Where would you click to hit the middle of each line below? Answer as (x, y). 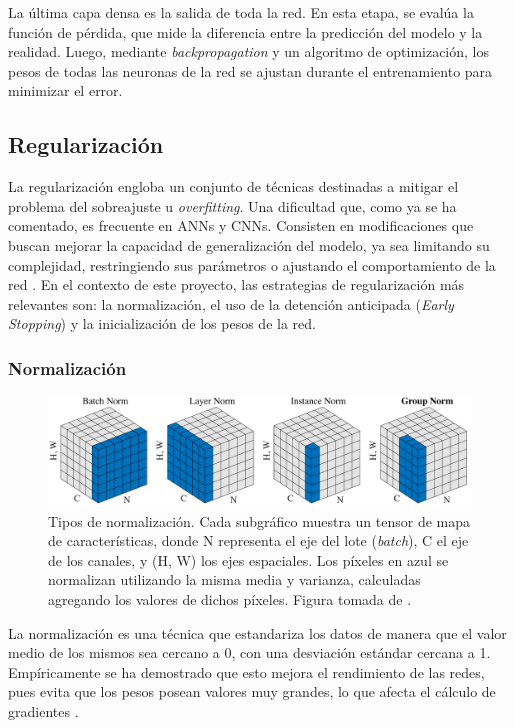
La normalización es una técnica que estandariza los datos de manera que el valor (257, 632)
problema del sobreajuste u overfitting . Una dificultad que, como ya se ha (232, 205)
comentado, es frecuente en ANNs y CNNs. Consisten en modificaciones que (241, 225)
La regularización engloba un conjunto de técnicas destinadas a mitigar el (233, 186)
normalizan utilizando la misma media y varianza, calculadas (234, 579)
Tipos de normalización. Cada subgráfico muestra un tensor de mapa (259, 520)
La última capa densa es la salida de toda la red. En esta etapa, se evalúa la (241, 12)
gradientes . (43, 711)
